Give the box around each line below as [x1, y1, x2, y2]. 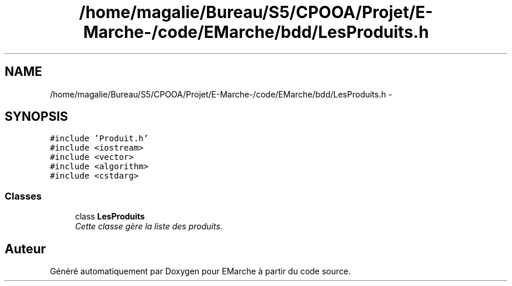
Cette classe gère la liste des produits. [75, 221, 223, 232]
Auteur [5, 241, 46, 256]
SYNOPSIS [5, 109, 68, 124]
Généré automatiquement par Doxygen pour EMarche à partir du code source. [50, 266, 351, 277]
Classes [5, 190, 42, 202]
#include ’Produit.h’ [50, 134, 148, 144]
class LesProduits [75, 211, 145, 222]
